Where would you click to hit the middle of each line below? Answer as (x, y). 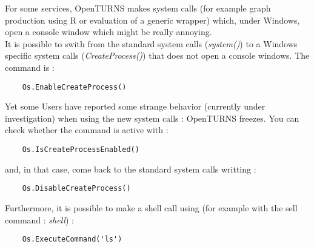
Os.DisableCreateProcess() (76, 189)
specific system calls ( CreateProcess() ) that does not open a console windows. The (157, 55)
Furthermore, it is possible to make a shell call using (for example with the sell (151, 207)
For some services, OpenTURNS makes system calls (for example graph (138, 8)
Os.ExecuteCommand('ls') (72, 239)
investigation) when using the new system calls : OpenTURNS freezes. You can (152, 118)
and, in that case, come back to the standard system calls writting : (131, 169)
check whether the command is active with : (87, 130)
